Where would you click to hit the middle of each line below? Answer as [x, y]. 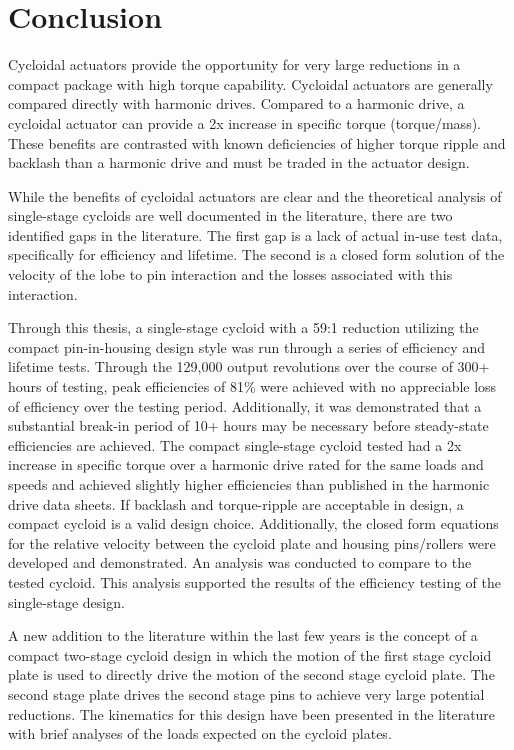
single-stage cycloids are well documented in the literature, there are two [230, 215]
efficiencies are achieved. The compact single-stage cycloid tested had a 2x [235, 444]
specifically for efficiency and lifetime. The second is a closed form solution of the [256, 254]
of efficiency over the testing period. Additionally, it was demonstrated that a [245, 405]
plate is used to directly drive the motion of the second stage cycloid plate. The [251, 674]
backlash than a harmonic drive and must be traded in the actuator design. [239, 162]
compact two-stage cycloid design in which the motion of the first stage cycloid [250, 654]
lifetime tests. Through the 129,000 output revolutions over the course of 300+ [249, 366]
